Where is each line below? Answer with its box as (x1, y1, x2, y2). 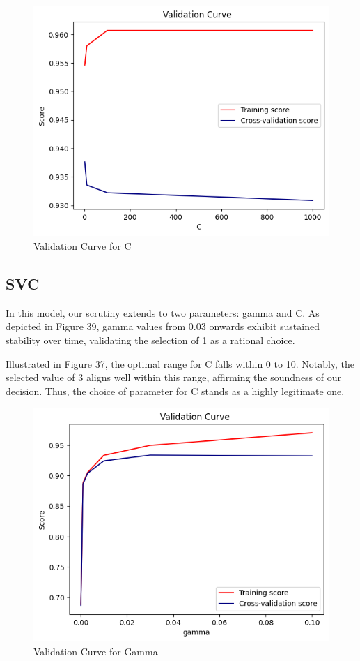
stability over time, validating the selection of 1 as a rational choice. (6, 332, 295, 347)
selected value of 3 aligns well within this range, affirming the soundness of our (6, 370, 342, 385)
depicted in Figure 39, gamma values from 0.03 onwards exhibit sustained (6, 319, 320, 334)
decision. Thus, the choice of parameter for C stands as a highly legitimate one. (6, 383, 345, 398)
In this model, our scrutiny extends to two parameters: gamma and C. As (6, 305, 320, 320)
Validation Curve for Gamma (33, 644, 158, 658)
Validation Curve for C (33, 238, 132, 253)
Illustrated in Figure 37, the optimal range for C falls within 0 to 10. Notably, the (6, 356, 355, 371)
